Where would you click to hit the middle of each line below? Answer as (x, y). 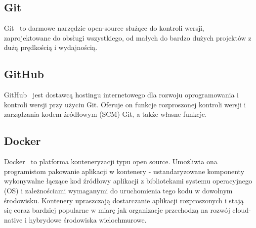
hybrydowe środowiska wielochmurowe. (88, 219)
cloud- (242, 210)
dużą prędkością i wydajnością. (51, 47)
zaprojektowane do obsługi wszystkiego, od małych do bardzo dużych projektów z (128, 37)
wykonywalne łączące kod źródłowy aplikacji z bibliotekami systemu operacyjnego (128, 181)
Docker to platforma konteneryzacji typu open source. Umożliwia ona (111, 161)
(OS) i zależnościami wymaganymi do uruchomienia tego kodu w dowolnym (118, 190)
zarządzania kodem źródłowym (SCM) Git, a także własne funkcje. (106, 114)
